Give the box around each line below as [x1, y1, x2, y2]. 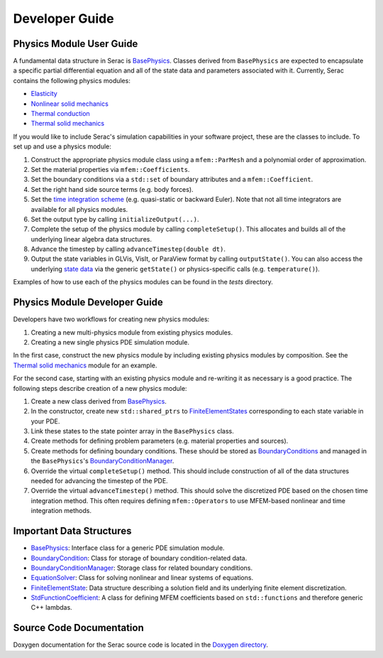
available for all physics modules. [30, 205, 128, 213]
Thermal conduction [30, 109, 90, 118]
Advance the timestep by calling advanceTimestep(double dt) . [30, 245, 226, 254]
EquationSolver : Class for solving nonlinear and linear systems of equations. [30, 573, 254, 582]
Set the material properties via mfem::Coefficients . [30, 165, 190, 173]
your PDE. [30, 416, 60, 426]
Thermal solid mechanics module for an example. [13, 361, 157, 370]
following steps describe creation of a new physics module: [13, 384, 187, 392]
